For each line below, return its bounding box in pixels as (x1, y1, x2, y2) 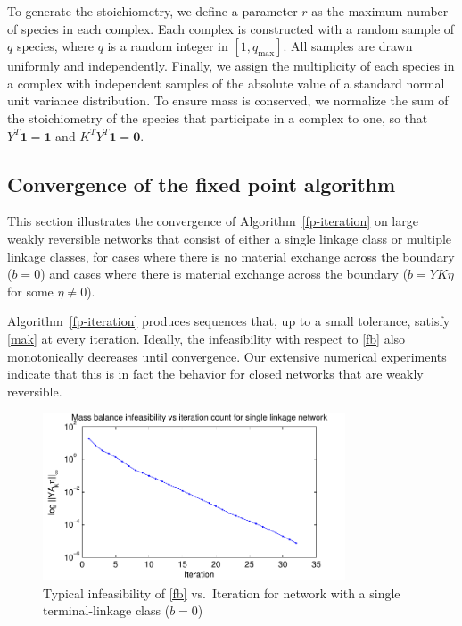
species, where (16, 37, 95, 55)
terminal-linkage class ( (43, 601, 170, 620)
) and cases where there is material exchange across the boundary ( (40, 264, 408, 283)
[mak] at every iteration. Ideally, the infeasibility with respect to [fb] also (7, 329, 406, 347)
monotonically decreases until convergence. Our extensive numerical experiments (7, 346, 447, 365)
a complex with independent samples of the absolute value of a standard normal (7, 73, 445, 92)
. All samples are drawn (283, 37, 413, 55)
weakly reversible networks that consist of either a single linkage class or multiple (7, 229, 452, 247)
